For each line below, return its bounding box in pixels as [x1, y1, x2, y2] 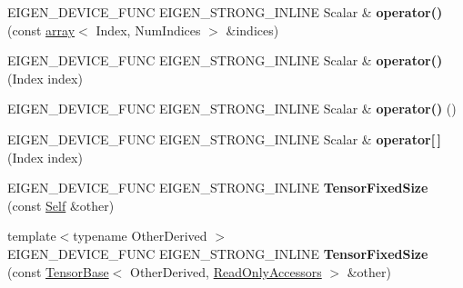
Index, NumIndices [96, 20, 201, 39]
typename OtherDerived [73, 226, 207, 245]
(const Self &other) [7, 195, 115, 214]
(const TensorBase [7, 262, 109, 281]
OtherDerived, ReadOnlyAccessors [129, 262, 322, 281]
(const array [7, 20, 75, 39]
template [7, 226, 56, 245]
